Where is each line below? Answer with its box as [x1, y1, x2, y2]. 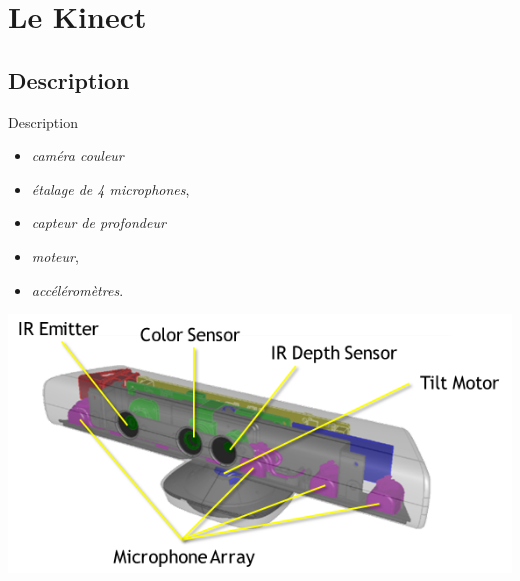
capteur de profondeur [31, 212, 166, 233]
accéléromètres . [31, 279, 124, 300]
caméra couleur [31, 145, 124, 166]
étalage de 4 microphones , [31, 178, 190, 199]
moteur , [31, 245, 79, 266]
